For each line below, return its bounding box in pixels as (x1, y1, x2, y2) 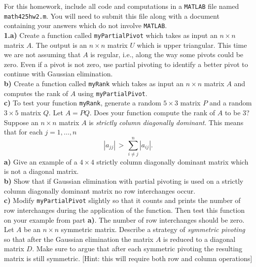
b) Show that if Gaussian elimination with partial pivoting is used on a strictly (4, 176, 244, 186)
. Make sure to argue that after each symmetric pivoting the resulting (32, 243, 242, 254)
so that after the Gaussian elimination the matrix (4, 234, 153, 244)
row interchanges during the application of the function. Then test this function (4, 204, 245, 215)
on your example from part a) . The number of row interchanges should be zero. (4, 214, 245, 225)
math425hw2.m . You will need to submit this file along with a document (4, 10, 219, 21)
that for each (4, 127, 43, 137)
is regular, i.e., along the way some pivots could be (90, 49, 244, 60)
